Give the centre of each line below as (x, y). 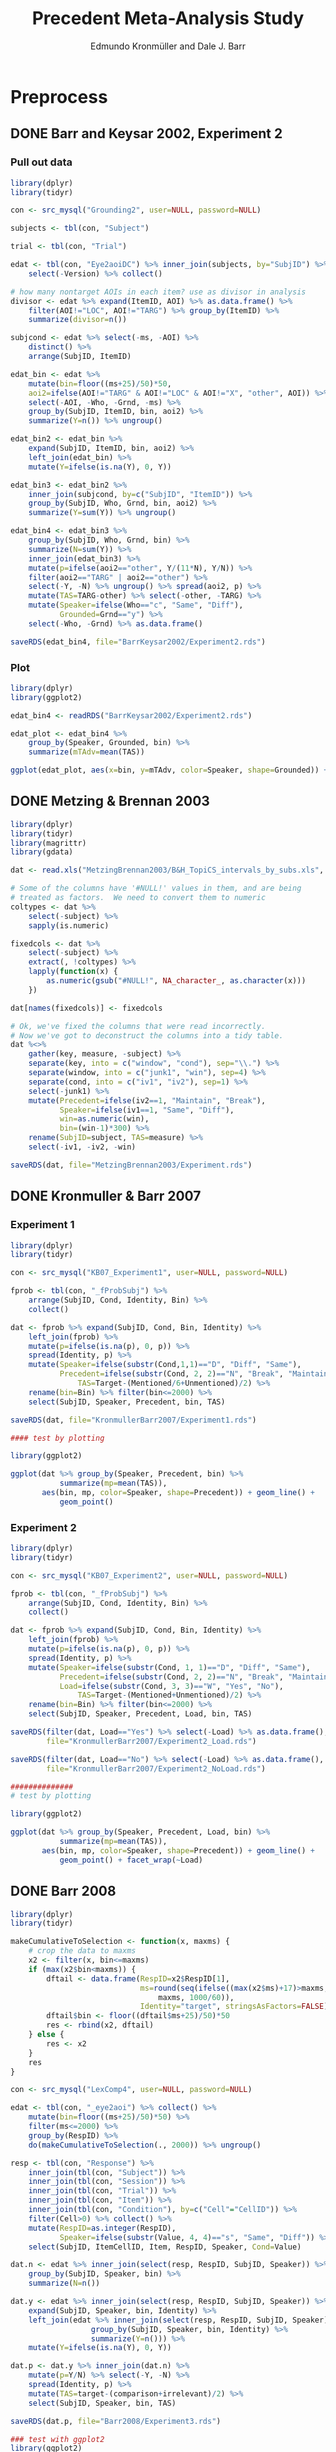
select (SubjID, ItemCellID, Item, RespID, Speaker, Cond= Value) (165, 2247)
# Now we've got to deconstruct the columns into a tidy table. (147, 1035)
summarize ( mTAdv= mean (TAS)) (86, 752)
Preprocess (59, 96)
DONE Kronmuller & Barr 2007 (106, 1196)
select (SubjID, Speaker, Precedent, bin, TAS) (127, 1402)
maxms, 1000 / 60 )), (196, 1997)
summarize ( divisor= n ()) (78, 320)
